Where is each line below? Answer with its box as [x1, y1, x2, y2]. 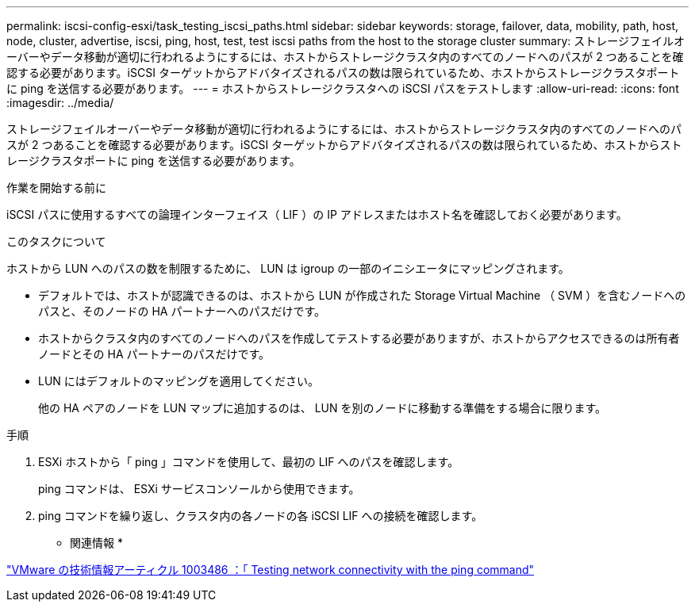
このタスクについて [6, 235, 106, 248]
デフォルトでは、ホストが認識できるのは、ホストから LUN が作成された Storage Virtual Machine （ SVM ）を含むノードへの [38, 289, 686, 302]
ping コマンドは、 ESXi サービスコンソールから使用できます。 [38, 482, 360, 495]
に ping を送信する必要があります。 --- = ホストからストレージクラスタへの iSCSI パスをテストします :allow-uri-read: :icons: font [6, 82, 679, 95]
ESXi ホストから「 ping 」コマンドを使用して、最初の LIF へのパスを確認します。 [38, 455, 459, 468]
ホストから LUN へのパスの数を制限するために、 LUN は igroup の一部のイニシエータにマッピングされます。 [6, 262, 570, 275]
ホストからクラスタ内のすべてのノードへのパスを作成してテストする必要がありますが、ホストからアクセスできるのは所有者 [38, 331, 680, 345]
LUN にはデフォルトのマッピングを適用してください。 [38, 374, 319, 388]
